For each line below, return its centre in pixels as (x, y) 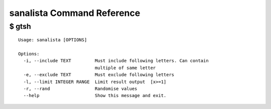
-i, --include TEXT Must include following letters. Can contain (116, 61)
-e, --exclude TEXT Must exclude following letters (99, 75)
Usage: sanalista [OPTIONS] (53, 40)
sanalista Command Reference (75, 13)
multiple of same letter (125, 68)
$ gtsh (20, 26)
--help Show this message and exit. (95, 96)
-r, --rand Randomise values (80, 89)
